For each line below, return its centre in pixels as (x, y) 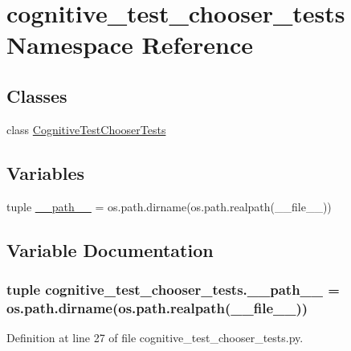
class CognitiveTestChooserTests (86, 129)
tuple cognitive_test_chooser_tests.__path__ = (173, 289)
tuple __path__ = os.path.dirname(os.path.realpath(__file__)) (169, 206)
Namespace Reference (130, 45)
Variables (46, 172)
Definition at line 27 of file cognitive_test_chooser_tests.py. (155, 338)
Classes (37, 95)
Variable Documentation (110, 249)
